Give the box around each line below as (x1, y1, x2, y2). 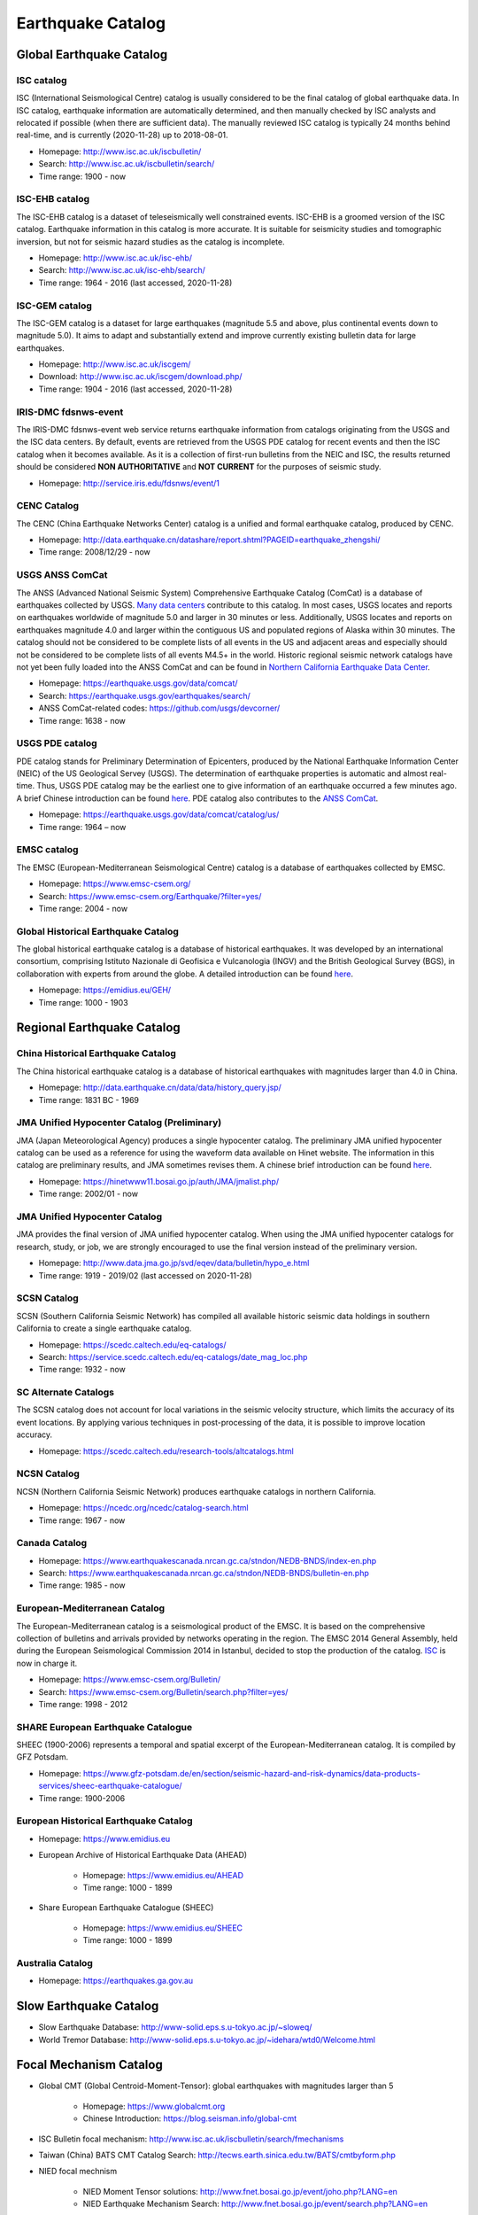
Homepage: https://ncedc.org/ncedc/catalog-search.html (38, 1503, 249, 1513)
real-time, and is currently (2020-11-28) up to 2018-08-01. (16, 129, 228, 141)
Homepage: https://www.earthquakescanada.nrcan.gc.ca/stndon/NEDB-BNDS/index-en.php (38, 1555, 377, 1566)
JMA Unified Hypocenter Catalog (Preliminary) (16, 1116, 222, 1129)
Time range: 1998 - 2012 (38, 1698, 128, 1709)
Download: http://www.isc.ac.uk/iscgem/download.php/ (38, 371, 243, 382)
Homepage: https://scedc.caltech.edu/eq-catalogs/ (38, 1339, 227, 1350)
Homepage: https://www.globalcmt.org (82, 2101, 226, 2111)
